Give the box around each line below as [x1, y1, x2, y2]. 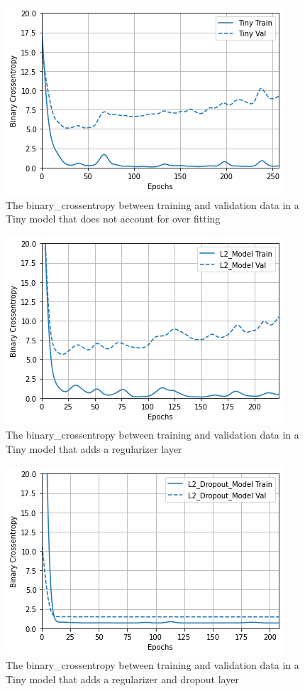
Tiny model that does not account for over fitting [6, 211, 221, 226]
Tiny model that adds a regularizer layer [6, 441, 182, 456]
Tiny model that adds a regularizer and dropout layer [6, 671, 239, 686]
